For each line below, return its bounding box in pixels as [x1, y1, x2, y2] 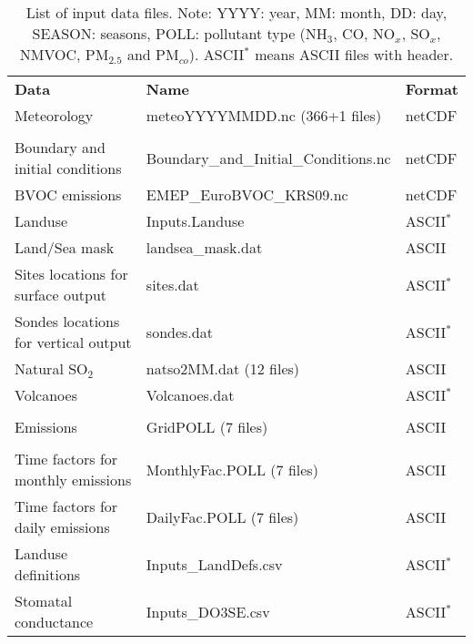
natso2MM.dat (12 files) [146, 358, 300, 379]
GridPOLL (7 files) [146, 416, 268, 437]
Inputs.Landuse [146, 210, 245, 231]
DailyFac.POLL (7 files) [146, 506, 299, 527]
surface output [15, 284, 107, 305]
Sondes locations [15, 311, 120, 332]
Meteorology [15, 105, 94, 126]
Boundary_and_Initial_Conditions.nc [146, 147, 391, 169]
